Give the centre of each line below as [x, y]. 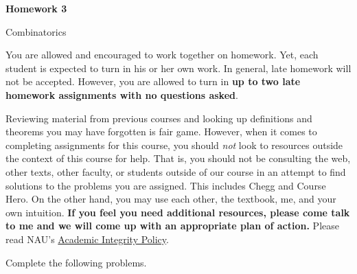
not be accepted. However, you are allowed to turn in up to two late [153, 81]
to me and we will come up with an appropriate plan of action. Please [172, 226]
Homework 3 [36, 8]
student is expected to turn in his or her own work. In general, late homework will [178, 68]
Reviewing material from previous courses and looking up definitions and [159, 118]
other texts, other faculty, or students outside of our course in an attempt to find [176, 171]
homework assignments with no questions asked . [122, 94]
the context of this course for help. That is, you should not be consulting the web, [178, 158]
